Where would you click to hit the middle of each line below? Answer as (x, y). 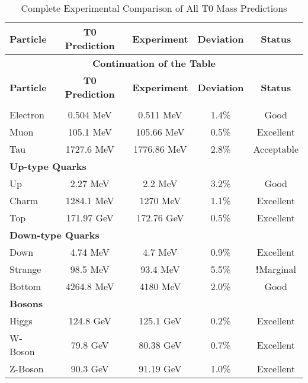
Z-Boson (27, 368)
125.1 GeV (160, 321)
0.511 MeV (160, 115)
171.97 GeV (90, 218)
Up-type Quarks (48, 166)
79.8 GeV (90, 345)
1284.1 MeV (90, 200)
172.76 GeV (160, 218)
